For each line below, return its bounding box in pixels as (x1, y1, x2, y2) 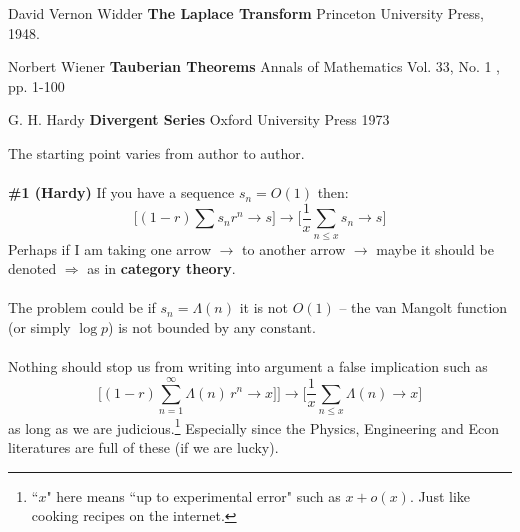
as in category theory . (87, 258, 236, 279)
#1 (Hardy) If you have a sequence (8, 182, 235, 203)
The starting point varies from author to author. (8, 142, 305, 163)
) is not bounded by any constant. (108, 316, 316, 337)
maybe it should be (376, 238, 494, 259)
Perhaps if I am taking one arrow (8, 238, 211, 259)
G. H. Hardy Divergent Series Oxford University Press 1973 (8, 109, 390, 130)
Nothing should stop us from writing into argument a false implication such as (8, 356, 488, 377)
